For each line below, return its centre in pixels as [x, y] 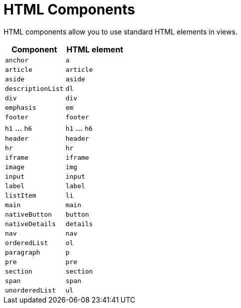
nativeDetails [30, 224]
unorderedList [30, 290]
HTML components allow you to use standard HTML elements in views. [120, 31]
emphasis [21, 107]
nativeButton [28, 214]
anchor [17, 60]
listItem [21, 195]
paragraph [23, 252]
